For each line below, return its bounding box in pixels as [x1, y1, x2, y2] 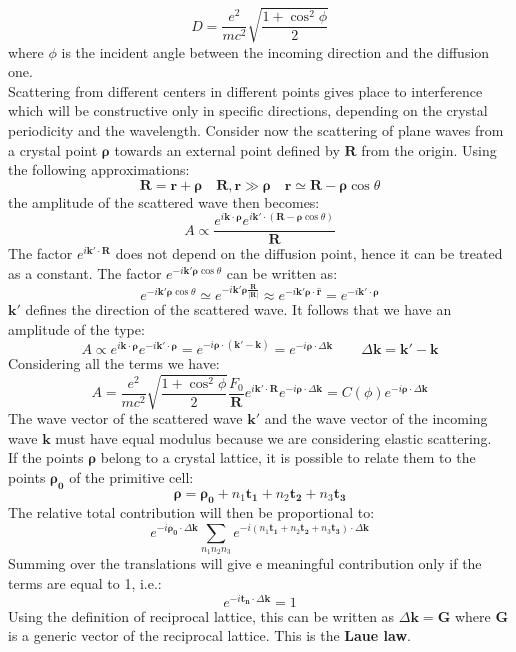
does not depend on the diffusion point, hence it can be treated [115, 243, 503, 264]
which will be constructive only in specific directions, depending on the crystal [8, 100, 488, 121]
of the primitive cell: [69, 466, 194, 487]
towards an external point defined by [114, 139, 340, 160]
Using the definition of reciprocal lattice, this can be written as [8, 605, 395, 626]
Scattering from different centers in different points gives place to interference [8, 80, 483, 101]
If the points [8, 447, 84, 468]
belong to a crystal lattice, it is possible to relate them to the [100, 447, 476, 468]
